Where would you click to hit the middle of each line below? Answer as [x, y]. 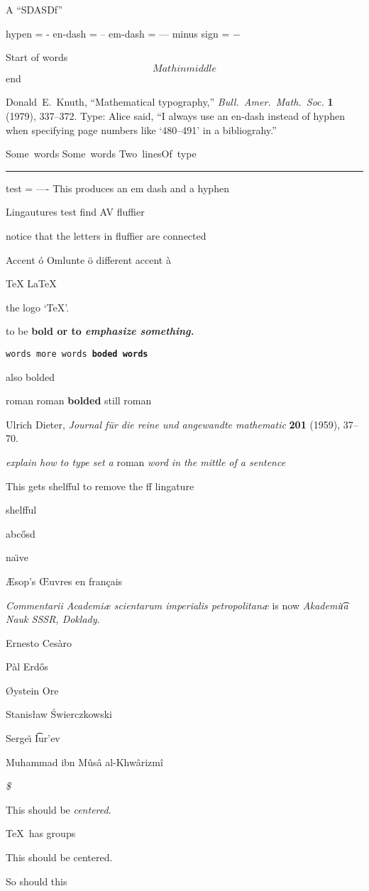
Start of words [37, 57]
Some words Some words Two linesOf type [101, 154]
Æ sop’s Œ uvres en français [64, 581]
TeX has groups [41, 833]
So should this [37, 881]
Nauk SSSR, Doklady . [53, 619]
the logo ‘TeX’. [38, 307]
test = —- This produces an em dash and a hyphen [117, 188]
